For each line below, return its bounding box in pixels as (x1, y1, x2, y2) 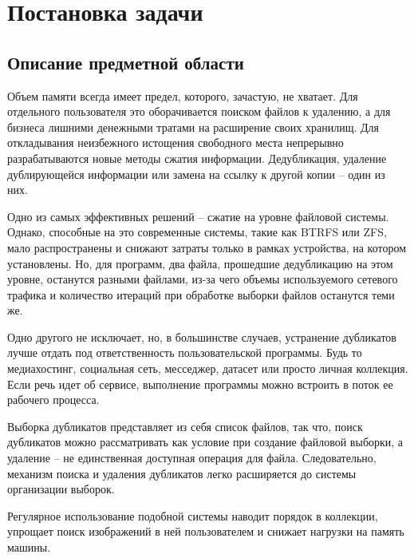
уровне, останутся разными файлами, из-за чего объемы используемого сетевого (7, 271, 398, 287)
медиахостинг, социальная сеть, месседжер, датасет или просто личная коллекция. (7, 360, 408, 377)
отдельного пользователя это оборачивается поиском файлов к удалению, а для (7, 103, 391, 120)
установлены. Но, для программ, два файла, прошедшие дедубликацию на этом (7, 255, 393, 271)
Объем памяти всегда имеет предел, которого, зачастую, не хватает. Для (7, 87, 358, 104)
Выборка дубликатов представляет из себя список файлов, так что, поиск (7, 418, 363, 434)
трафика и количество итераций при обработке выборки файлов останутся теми (7, 286, 395, 303)
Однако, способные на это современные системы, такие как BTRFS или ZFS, (7, 224, 387, 240)
